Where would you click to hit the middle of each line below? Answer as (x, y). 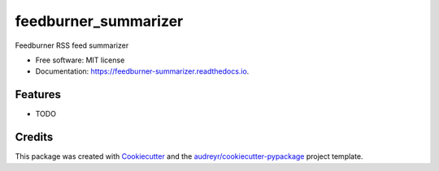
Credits (34, 137)
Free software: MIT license (80, 60)
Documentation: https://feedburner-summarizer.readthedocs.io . (142, 71)
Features (38, 94)
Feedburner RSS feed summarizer (72, 45)
